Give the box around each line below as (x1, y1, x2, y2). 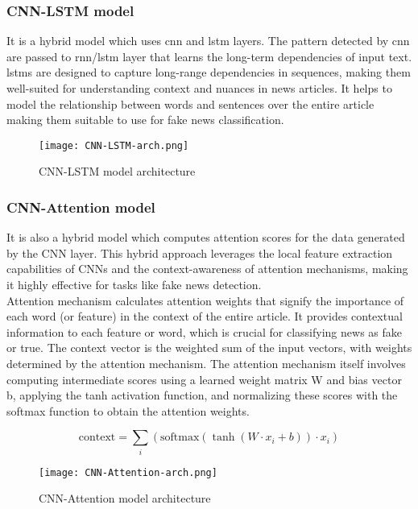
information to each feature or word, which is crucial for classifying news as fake (6, 323, 402, 340)
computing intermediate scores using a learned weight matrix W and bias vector (6, 370, 402, 387)
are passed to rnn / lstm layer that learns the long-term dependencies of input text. (6, 48, 412, 64)
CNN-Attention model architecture (39, 490, 211, 507)
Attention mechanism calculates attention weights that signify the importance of (6, 292, 404, 308)
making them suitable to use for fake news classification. (6, 111, 284, 128)
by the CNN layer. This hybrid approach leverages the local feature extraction (6, 244, 393, 261)
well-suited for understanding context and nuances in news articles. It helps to (6, 80, 392, 96)
